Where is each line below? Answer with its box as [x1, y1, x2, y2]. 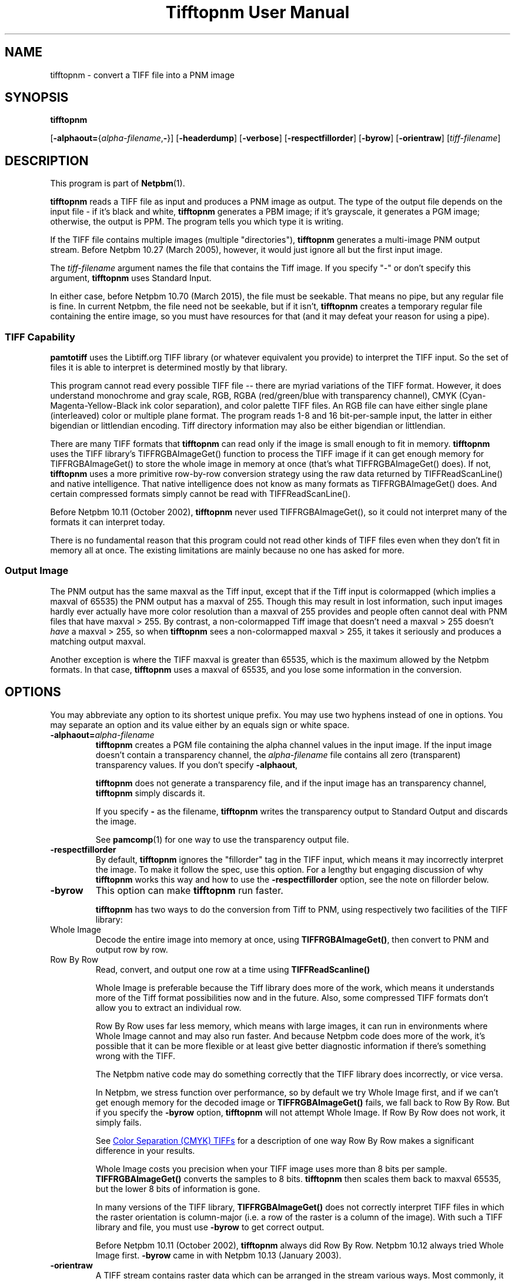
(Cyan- [459, 390, 486, 401]
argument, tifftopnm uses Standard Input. [50, 273, 212, 283]
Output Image [5, 565, 69, 577]
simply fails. [95, 1117, 142, 1127]
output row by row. [95, 944, 168, 954]
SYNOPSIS [5, 90, 69, 105]
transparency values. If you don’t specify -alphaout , [95, 759, 298, 770]
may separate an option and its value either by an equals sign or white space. [50, 719, 350, 730]
